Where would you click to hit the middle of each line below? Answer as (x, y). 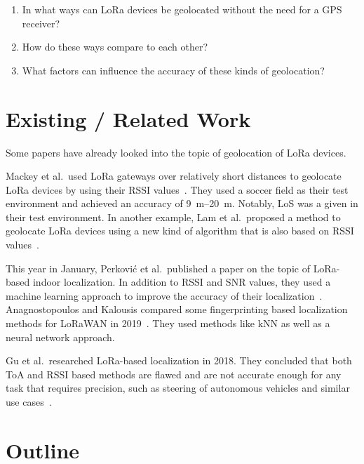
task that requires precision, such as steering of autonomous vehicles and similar (178, 388)
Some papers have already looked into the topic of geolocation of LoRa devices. (176, 152)
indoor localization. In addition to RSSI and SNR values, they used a (182, 282)
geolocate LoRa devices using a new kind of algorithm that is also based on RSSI (180, 231)
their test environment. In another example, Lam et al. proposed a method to (173, 217)
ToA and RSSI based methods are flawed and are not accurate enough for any (174, 374)
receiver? (41, 23)
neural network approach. (60, 337)
